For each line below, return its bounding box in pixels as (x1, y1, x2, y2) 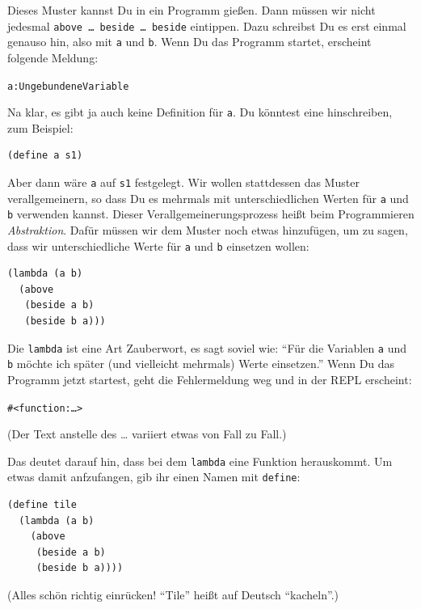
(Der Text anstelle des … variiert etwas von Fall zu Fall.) (7, 425, 287, 442)
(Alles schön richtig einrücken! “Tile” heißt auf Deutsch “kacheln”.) (7, 586, 339, 603)
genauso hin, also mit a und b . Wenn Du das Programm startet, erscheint (7, 33, 372, 50)
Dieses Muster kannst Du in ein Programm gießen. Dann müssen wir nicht (7, 2, 376, 18)
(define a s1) (7, 150, 83, 162)
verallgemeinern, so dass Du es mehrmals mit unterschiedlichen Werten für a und (7, 189, 409, 206)
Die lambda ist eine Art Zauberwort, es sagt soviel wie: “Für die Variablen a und (7, 339, 407, 356)
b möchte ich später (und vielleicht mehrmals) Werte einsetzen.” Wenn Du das (7, 355, 395, 372)
